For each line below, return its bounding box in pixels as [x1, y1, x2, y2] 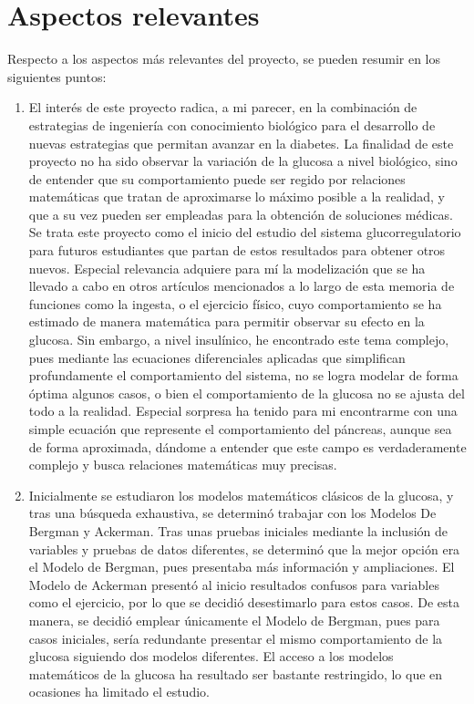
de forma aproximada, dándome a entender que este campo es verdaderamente [28, 437, 467, 456]
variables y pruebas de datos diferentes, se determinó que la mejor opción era [28, 539, 460, 558]
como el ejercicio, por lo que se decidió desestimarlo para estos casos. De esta [28, 593, 459, 612]
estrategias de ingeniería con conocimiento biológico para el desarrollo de [28, 115, 436, 134]
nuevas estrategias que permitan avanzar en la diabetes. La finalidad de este [28, 133, 454, 152]
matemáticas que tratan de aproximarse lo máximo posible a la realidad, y [28, 187, 445, 206]
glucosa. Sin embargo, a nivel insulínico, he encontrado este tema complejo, [28, 330, 449, 349]
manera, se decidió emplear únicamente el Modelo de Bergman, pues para [28, 610, 440, 629]
